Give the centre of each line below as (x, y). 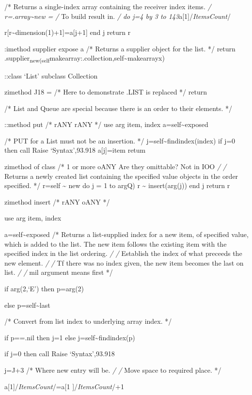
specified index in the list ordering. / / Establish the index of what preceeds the (123, 253)
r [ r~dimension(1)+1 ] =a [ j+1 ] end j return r (68, 32)
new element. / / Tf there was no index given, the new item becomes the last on (124, 262)
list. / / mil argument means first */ (59, 272)
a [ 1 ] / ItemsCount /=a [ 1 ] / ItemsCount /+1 (64, 386)
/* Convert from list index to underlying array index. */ (88, 321)
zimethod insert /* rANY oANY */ (57, 201)
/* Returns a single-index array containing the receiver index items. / (108, 6)
